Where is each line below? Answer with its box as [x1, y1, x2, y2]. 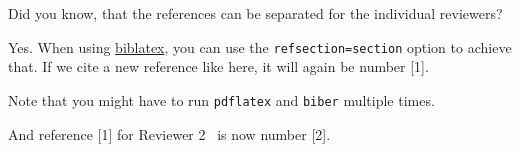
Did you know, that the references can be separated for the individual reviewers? [8, 3, 503, 23]
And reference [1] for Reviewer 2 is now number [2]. [8, 123, 331, 144]
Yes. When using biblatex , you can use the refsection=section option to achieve [8, 36, 512, 57]
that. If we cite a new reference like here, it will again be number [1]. [8, 56, 429, 77]
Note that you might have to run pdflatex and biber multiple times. [8, 89, 435, 110]
